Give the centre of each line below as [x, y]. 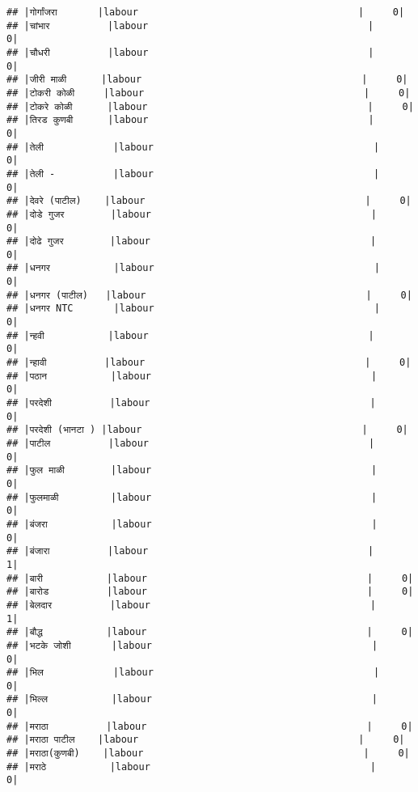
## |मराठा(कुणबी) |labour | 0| [208, 754]
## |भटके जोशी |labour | [192, 645]
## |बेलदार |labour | [191, 605]
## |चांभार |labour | [190, 25]
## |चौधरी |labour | [190, 52]
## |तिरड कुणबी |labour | [190, 120]
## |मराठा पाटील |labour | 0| [206, 740]
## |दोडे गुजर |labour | [192, 214]
